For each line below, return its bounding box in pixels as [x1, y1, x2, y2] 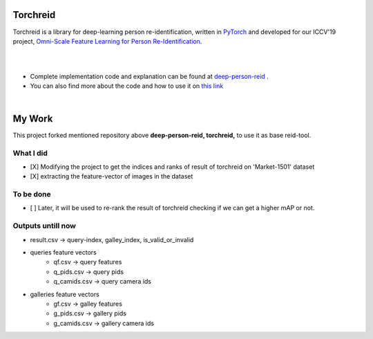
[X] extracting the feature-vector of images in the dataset [30, 172, 193, 181]
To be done [12, 190, 51, 199]
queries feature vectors [30, 248, 97, 256]
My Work [12, 113, 53, 125]
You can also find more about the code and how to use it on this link [30, 82, 224, 90]
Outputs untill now [12, 221, 76, 231]
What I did [12, 148, 48, 158]
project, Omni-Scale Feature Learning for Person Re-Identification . [12, 37, 202, 45]
